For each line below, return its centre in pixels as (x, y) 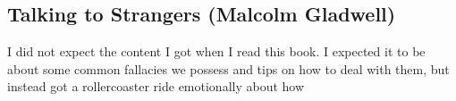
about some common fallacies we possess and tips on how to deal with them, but (228, 68)
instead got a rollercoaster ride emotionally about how (156, 86)
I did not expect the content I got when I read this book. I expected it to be (216, 51)
